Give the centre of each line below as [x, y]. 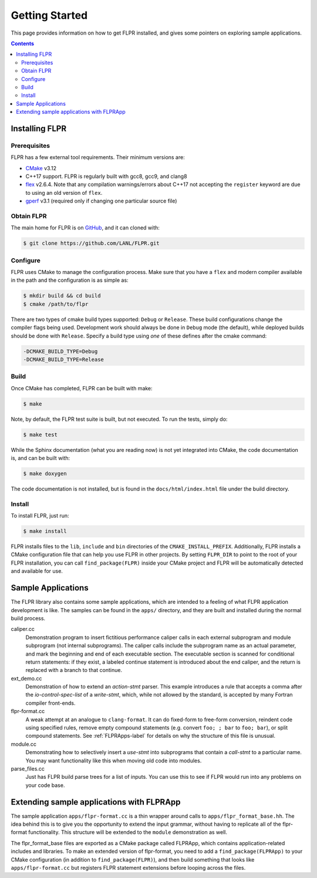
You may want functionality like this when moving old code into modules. [114, 761]
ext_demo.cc [26, 678]
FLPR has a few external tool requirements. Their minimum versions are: [98, 157]
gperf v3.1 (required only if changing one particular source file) [101, 201]
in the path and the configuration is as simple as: [70, 280]
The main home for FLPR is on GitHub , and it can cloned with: [85, 228]
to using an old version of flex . [64, 193]
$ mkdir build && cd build [62, 296]
